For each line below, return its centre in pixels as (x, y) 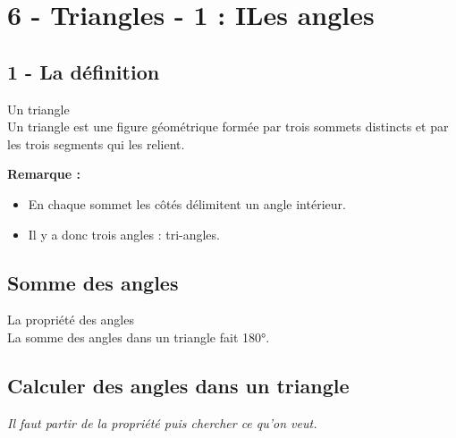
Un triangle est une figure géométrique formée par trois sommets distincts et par (228, 126)
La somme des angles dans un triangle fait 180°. (139, 337)
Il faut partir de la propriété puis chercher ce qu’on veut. (162, 422)
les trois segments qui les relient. (96, 143)
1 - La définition (84, 71)
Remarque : (44, 174)
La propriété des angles (71, 320)
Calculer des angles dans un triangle (178, 385)
